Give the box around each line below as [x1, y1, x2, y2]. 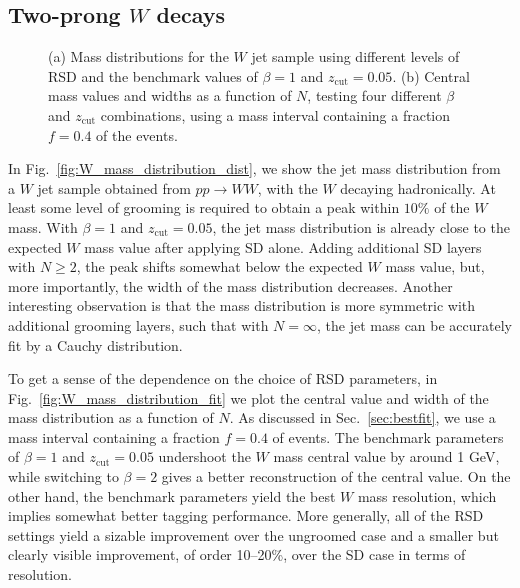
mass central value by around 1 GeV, [273, 446, 500, 467]
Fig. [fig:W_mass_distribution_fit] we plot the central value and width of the [8, 387, 489, 408]
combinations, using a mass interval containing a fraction [100, 104, 451, 125]
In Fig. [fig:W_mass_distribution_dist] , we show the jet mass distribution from [8, 158, 501, 179]
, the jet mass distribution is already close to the [212, 216, 510, 237]
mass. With [8, 216, 78, 237]
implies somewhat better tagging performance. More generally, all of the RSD [8, 505, 484, 526]
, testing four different [307, 85, 442, 106]
